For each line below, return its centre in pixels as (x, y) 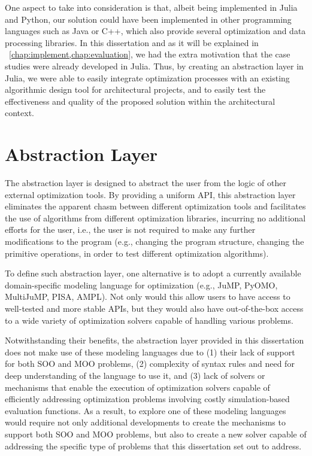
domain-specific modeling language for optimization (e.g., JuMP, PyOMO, (141, 285)
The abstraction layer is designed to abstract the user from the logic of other (146, 183)
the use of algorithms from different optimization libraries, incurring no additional (155, 218)
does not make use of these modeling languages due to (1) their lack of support (150, 352)
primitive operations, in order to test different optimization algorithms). (137, 253)
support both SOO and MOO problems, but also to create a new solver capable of (156, 434)
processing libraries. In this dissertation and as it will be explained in (132, 42)
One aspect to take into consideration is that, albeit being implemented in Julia (151, 7)
